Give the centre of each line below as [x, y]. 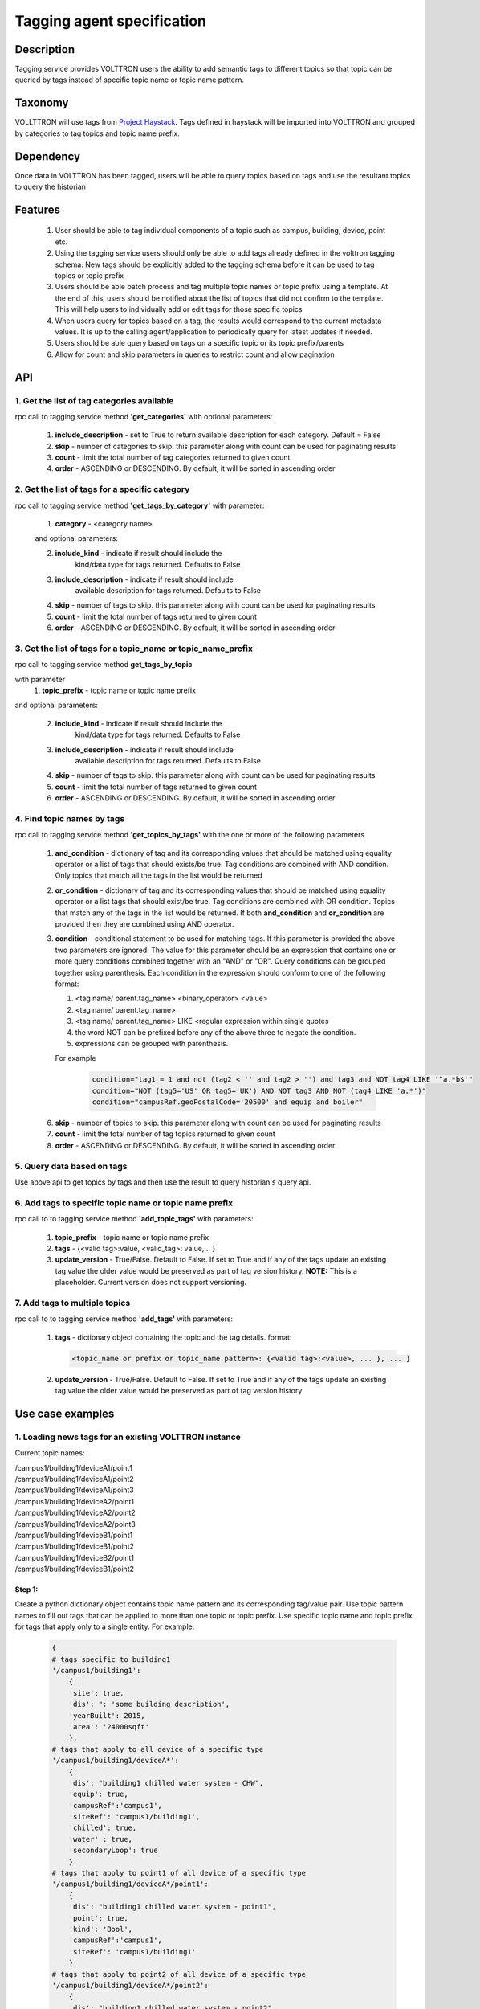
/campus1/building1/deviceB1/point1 [74, 1535]
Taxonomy [42, 103]
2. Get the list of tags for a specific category [102, 489]
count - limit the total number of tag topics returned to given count [165, 1134]
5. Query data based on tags [71, 1166]
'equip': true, [98, 1794]
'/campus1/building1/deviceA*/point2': [130, 1985]
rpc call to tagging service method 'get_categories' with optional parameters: [144, 416]
